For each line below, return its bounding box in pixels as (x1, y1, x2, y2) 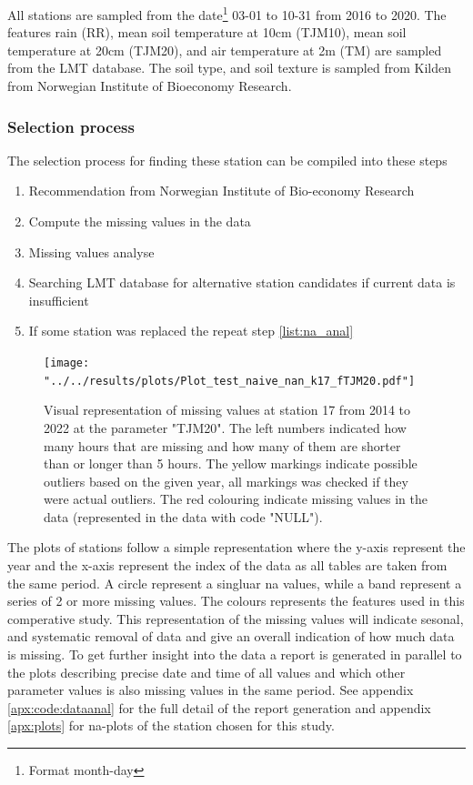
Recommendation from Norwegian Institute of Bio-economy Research (28, 181, 415, 200)
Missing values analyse (28, 242, 155, 261)
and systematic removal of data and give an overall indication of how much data (7, 627, 455, 646)
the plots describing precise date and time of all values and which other (7, 662, 406, 681)
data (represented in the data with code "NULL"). (44, 507, 323, 526)
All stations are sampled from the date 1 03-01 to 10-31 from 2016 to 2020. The (7, 3, 447, 24)
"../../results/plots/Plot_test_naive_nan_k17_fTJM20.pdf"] (44, 374, 416, 387)
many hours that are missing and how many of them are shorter (44, 436, 401, 455)
